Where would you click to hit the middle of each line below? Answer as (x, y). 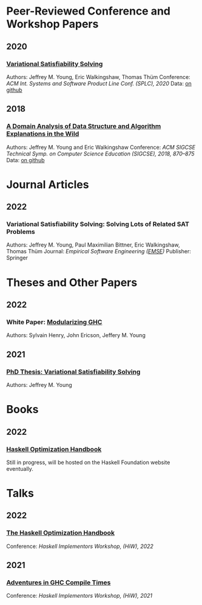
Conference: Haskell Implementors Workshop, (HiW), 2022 (80, 546)
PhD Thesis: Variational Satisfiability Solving (73, 372)
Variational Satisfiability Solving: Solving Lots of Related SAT (98, 224)
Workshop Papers (52, 24)
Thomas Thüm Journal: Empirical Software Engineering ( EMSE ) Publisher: (99, 251)
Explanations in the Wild (43, 134)
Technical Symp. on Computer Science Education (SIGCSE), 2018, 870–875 (101, 154)
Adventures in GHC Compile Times (59, 583)
